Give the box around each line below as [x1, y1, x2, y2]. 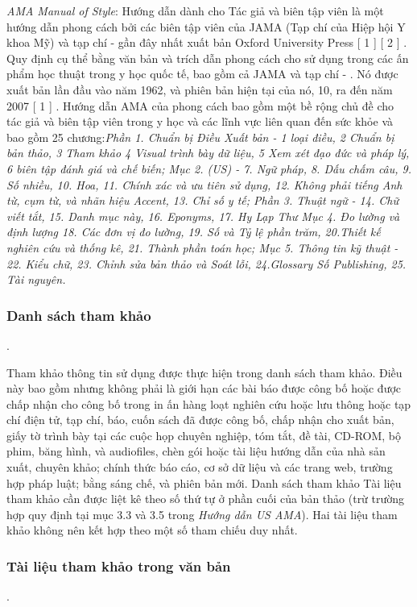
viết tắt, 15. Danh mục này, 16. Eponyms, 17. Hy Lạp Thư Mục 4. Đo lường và [6, 207, 400, 224]
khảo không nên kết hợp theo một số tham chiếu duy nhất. [6, 522, 298, 538]
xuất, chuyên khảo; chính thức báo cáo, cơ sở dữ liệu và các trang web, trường [6, 459, 393, 476]
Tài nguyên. [6, 271, 66, 288]
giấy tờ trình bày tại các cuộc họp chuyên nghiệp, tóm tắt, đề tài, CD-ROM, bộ [6, 426, 402, 443]
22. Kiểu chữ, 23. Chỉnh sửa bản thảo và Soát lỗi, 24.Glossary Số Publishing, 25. [6, 255, 407, 272]
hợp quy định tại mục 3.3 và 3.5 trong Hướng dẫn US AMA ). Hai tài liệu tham [6, 505, 398, 522]
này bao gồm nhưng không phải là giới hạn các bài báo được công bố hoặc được [6, 380, 402, 397]
